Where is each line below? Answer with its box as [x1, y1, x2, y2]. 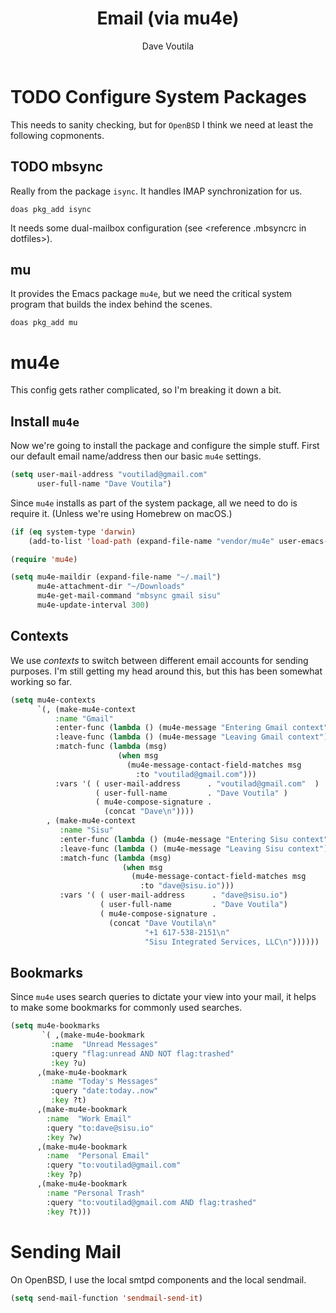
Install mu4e [10, 413, 80, 430]
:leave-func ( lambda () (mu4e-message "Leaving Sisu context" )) [59, 843, 333, 854]
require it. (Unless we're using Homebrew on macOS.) [10, 507, 233, 519]
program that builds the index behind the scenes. [10, 298, 213, 311]
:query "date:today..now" [50, 1086, 159, 1096]
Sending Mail [10, 1240, 122, 1263]
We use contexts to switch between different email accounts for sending [10, 654, 309, 666]
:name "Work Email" [46, 1113, 132, 1124]
